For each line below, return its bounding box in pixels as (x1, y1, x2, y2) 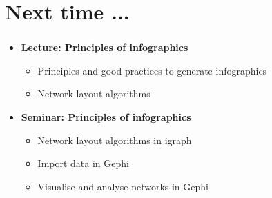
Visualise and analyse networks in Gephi (37, 179, 208, 193)
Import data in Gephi (37, 156, 129, 170)
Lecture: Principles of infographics (21, 40, 188, 55)
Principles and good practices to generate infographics (37, 63, 267, 77)
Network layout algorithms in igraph (37, 132, 192, 147)
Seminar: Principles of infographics (21, 110, 191, 124)
